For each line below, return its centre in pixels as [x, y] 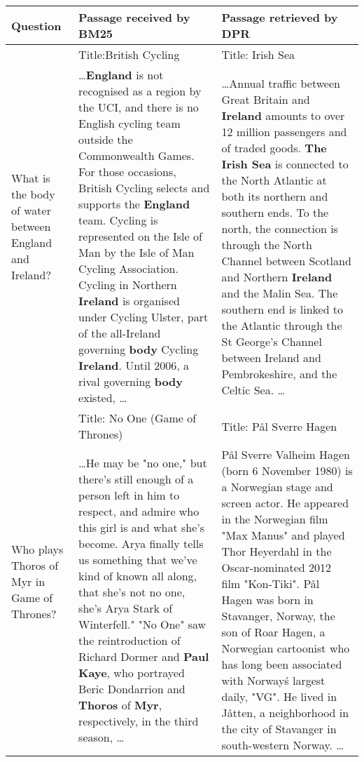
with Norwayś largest [273, 680]
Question [36, 25]
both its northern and [275, 196]
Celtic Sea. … [253, 389]
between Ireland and [271, 357]
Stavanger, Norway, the [278, 616]
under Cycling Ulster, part [143, 317]
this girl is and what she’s [142, 527]
